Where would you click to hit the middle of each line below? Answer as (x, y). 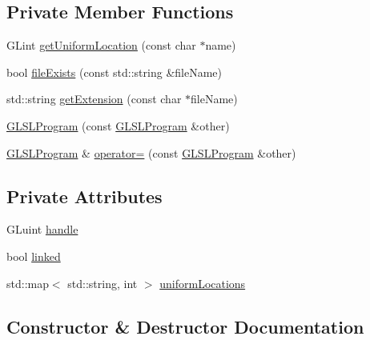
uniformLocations (203, 283)
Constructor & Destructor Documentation (185, 326)
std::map (28, 283)
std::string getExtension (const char (94, 99)
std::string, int (103, 283)
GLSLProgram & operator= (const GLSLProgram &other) (151, 152)
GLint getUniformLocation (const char (101, 45)
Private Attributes (84, 196)
